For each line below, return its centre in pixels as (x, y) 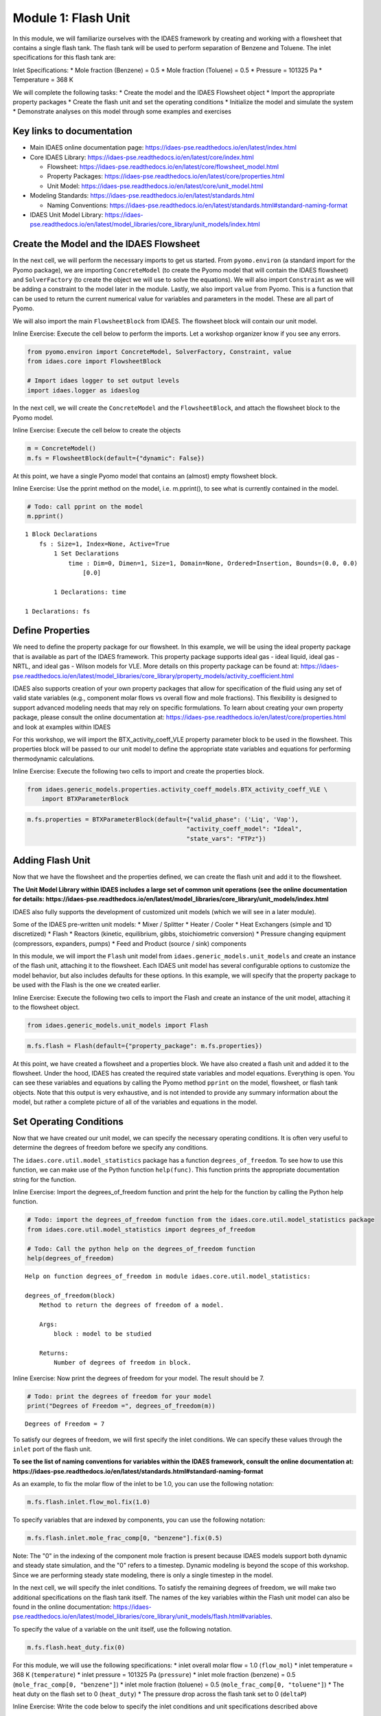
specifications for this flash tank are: (64, 58)
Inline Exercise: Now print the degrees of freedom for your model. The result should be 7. (138, 1378)
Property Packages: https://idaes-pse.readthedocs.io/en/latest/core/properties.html (166, 176)
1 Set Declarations (86, 554)
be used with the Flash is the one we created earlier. (86, 985)
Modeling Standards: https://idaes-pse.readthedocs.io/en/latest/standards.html (142, 196)
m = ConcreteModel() (61, 449)
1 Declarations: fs (58, 611)
